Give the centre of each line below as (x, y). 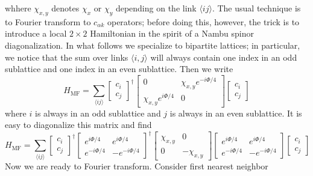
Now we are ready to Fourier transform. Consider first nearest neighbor (137, 165)
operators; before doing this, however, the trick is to (203, 21)
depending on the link (156, 8)
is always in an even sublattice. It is (236, 113)
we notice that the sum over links (67, 57)
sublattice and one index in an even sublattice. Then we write (119, 69)
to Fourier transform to (48, 21)
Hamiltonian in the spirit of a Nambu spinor (172, 33)
